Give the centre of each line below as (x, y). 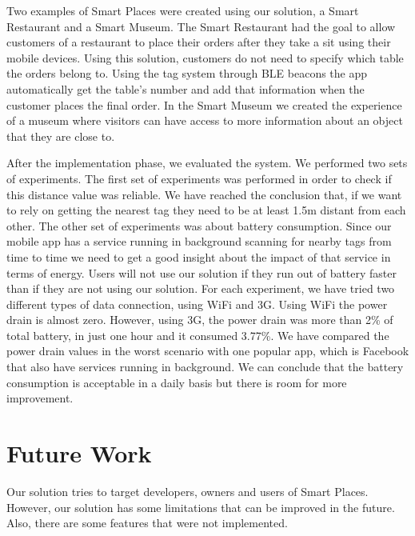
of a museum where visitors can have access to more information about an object (205, 120)
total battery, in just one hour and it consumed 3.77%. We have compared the (198, 335)
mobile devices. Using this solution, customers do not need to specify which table (205, 57)
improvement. (40, 398)
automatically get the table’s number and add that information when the (186, 88)
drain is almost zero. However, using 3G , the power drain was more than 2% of (200, 320)
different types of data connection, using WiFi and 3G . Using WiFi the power (197, 304)
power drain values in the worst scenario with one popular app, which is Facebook (208, 351)
